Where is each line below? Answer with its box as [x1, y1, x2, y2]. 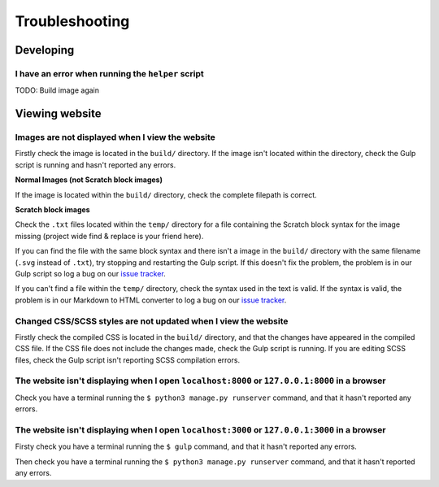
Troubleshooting [15, 12, 130, 30]
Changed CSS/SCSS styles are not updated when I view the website [15, 315, 289, 327]
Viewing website [15, 107, 102, 121]
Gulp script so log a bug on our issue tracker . [15, 268, 166, 278]
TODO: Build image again [15, 85, 100, 95]
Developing [15, 43, 75, 57]
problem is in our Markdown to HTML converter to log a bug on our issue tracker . [15, 295, 287, 305]
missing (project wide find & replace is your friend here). [15, 231, 204, 241]
